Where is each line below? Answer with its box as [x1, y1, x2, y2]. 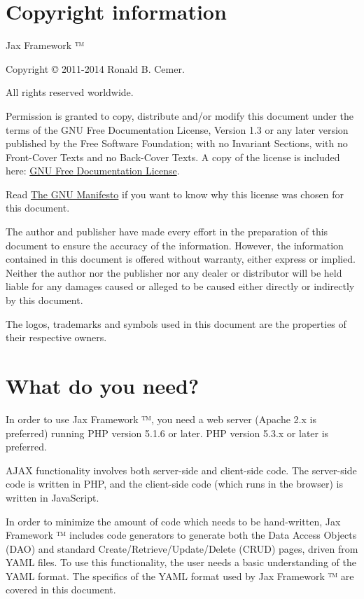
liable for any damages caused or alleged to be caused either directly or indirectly [6, 279, 355, 294]
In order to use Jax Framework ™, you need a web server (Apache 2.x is [6, 411, 316, 426]
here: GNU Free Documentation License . [6, 163, 180, 178]
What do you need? [6, 371, 199, 399]
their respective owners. [6, 330, 107, 345]
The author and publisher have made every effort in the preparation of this [6, 224, 328, 239]
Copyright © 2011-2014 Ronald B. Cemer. [6, 61, 185, 76]
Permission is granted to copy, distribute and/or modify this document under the [6, 108, 354, 123]
